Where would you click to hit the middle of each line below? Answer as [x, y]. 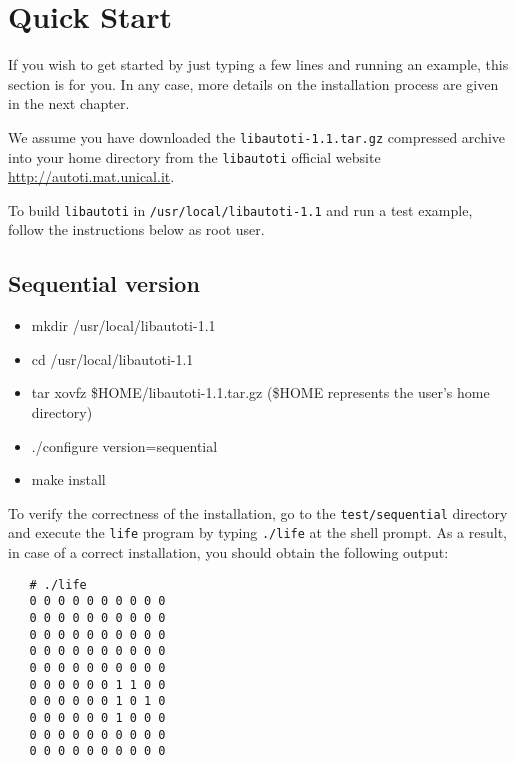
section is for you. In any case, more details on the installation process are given [253, 83]
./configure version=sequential [124, 445]
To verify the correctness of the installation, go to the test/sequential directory [258, 512]
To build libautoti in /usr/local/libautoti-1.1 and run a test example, [240, 209]
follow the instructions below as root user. [136, 229]
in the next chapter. [69, 103]
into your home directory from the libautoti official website [194, 156]
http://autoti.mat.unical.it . [91, 176]
